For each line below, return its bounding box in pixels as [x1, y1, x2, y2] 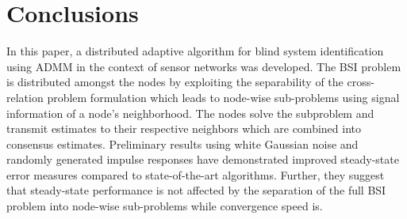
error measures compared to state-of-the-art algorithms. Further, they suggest [6, 166, 385, 183]
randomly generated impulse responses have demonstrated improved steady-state [6, 151, 399, 168]
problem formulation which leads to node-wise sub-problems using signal [47, 89, 400, 105]
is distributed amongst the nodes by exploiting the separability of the [6, 74, 344, 90]
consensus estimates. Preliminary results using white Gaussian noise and [6, 135, 359, 152]
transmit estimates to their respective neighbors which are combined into [6, 120, 361, 137]
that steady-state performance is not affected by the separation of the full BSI [6, 182, 386, 198]
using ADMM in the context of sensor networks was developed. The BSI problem [6, 58, 401, 74]
